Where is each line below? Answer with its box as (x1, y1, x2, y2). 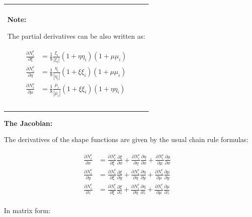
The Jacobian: (4, 118, 52, 128)
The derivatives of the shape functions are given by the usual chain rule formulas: (4, 134, 249, 145)
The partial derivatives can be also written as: (7, 30, 145, 41)
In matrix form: (4, 205, 51, 215)
